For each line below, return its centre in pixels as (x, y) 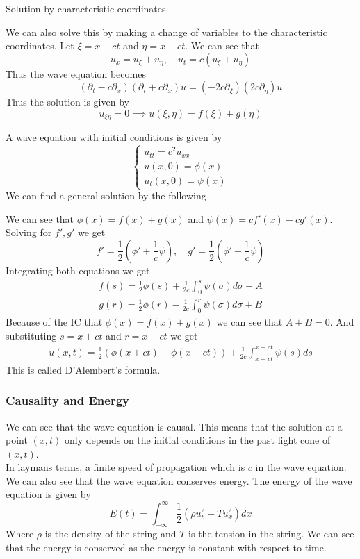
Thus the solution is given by (67, 102)
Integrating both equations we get (78, 270)
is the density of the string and (111, 534)
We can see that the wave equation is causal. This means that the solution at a (174, 426)
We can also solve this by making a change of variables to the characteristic (166, 32)
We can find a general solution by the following (106, 195)
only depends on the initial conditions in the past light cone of (198, 440)
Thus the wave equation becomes (76, 73)
